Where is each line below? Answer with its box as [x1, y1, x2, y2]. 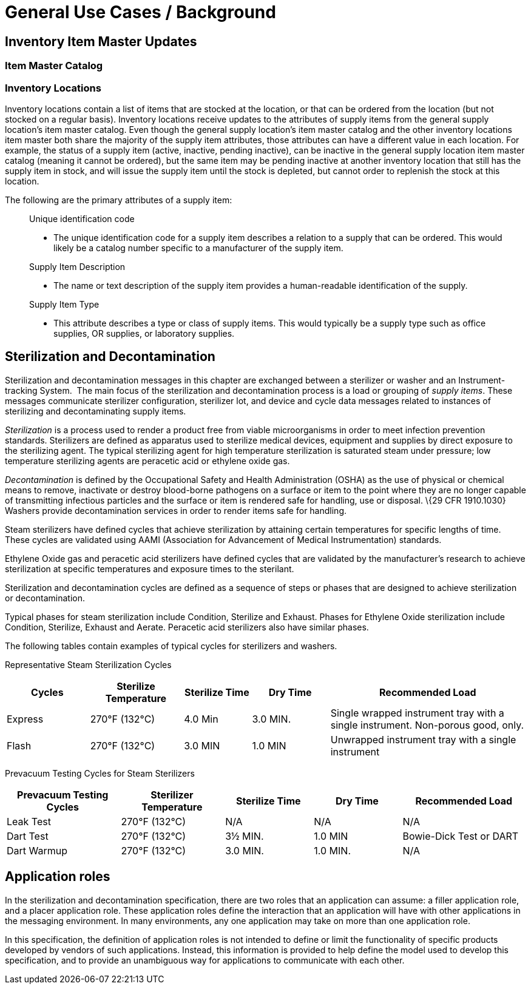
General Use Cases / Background [5, 2, 276, 22]
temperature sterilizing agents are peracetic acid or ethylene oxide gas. [5, 455, 290, 466]
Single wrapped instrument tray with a [330, 706, 504, 719]
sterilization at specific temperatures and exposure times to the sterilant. [5, 563, 294, 574]
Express [7, 712, 44, 725]
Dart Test [7, 829, 49, 842]
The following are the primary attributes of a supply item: [5, 194, 232, 205]
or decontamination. [5, 592, 85, 603]
